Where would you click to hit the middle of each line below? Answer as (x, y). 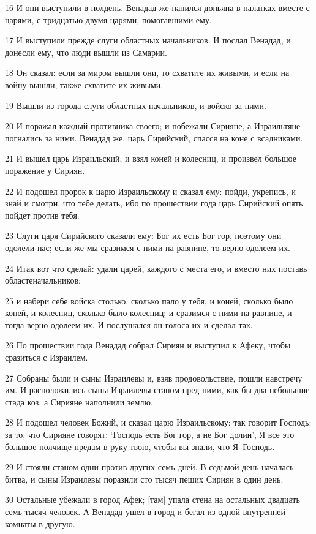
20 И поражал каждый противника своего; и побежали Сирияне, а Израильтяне (153, 126)
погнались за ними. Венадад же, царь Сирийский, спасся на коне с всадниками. (154, 137)
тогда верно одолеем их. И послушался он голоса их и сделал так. (129, 324)
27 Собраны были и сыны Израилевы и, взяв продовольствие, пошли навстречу (154, 378)
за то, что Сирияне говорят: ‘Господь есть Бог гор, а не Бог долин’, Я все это (150, 434)
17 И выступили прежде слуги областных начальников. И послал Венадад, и (148, 40)
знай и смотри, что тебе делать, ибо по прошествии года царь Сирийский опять (154, 203)
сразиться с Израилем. (47, 357)
